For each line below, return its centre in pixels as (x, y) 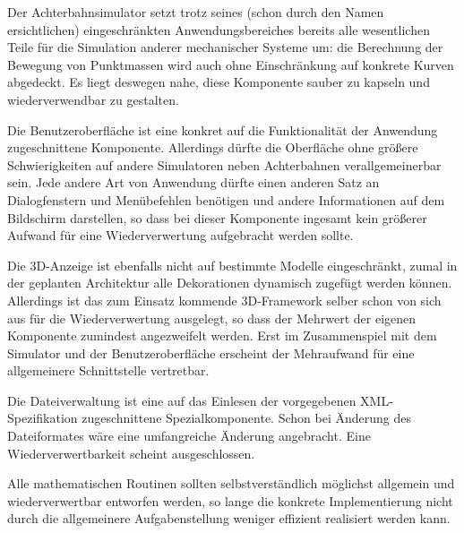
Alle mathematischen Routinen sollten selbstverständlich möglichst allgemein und (231, 483)
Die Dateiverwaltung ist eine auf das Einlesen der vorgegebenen (182, 400)
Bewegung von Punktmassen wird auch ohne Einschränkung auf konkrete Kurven (231, 64)
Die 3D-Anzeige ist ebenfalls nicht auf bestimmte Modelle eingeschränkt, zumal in (232, 265)
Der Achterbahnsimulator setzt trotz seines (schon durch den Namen (196, 12)
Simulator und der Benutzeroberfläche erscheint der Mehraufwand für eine (211, 352)
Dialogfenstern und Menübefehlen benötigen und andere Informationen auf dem (226, 199)
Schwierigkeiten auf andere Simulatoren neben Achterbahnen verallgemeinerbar (224, 164)
